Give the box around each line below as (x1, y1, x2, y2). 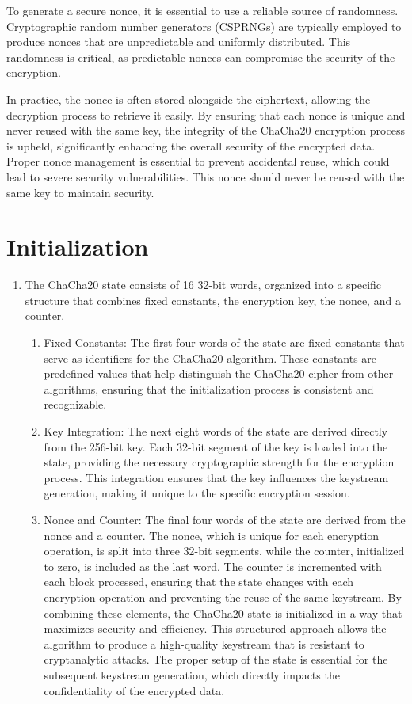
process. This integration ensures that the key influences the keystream (44, 469, 389, 485)
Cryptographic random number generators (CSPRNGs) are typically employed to (6, 17, 402, 34)
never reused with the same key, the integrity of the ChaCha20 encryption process (6, 122, 405, 139)
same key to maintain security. (6, 184, 154, 200)
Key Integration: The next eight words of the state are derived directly (44, 423, 388, 439)
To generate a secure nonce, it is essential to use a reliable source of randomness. (6, 2, 399, 18)
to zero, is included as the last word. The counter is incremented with (44, 557, 382, 574)
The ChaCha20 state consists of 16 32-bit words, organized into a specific (25, 276, 382, 293)
